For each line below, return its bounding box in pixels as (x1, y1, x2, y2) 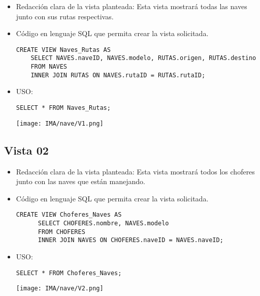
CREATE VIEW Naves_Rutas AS (16, 46, 111, 53)
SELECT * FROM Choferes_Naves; (16, 269, 122, 277)
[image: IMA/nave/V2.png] (16, 285, 104, 292)
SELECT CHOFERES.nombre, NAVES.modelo (38, 219, 169, 227)
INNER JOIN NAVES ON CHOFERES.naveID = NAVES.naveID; (38, 236, 223, 244)
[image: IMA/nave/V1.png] (16, 120, 104, 127)
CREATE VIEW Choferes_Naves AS (16, 211, 122, 219)
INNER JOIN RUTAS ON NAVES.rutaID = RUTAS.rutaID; (30, 71, 206, 79)
